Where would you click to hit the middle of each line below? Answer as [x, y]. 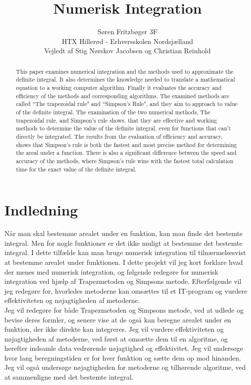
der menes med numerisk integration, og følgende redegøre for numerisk [111, 271]
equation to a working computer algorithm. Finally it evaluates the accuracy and [119, 88]
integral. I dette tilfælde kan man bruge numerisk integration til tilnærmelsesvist [125, 252]
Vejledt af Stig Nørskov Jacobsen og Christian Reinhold [127, 51]
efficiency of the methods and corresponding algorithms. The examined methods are [123, 96]
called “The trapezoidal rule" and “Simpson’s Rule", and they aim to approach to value [127, 104]
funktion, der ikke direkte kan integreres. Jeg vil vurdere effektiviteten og [114, 329]
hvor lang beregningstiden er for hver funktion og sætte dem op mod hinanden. [123, 357]
